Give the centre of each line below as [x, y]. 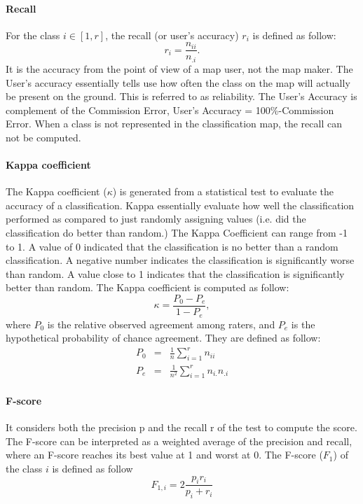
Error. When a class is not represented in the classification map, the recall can [174, 124]
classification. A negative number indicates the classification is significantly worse [180, 260]
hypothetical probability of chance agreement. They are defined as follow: [163, 338]
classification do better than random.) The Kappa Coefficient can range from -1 [177, 233]
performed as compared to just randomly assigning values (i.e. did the [156, 219]
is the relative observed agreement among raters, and [161, 324]
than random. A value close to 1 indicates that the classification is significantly [175, 273]
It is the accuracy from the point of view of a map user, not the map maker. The [179, 68]
